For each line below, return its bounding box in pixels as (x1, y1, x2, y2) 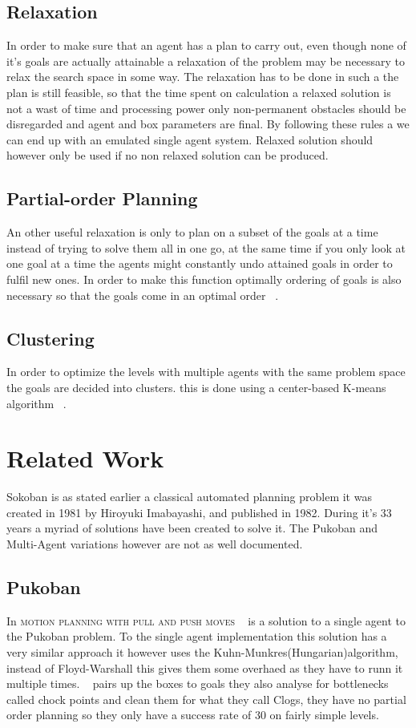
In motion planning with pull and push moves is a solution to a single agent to (6, 612, 406, 629)
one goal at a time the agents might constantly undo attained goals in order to (6, 255, 393, 272)
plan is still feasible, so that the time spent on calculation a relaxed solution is (6, 83, 391, 100)
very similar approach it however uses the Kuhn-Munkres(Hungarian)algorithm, (6, 644, 398, 660)
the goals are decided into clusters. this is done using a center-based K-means (6, 378, 386, 395)
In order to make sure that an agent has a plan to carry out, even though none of (6, 37, 406, 54)
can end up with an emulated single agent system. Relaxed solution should (6, 131, 374, 148)
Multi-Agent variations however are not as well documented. (6, 536, 303, 552)
